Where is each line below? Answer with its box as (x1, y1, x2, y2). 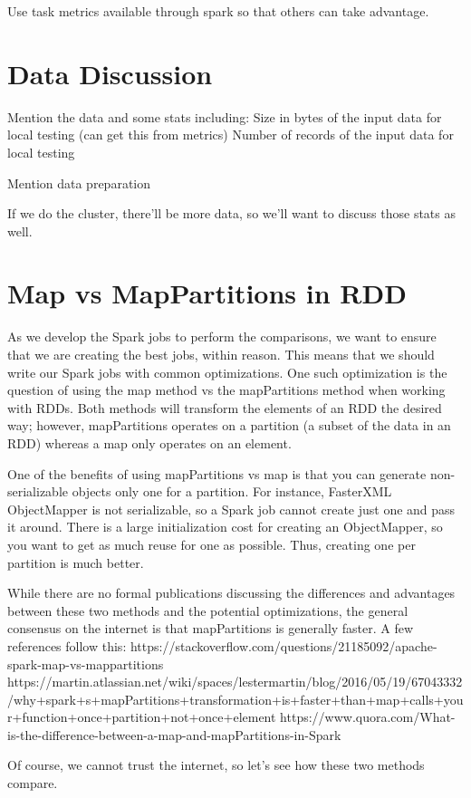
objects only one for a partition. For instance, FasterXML (72, 482, 392, 501)
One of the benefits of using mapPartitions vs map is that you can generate (7, 464, 427, 483)
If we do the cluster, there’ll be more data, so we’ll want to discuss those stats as (7, 204, 456, 223)
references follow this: (7, 636, 127, 655)
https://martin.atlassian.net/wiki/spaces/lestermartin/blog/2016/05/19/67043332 (7, 672, 463, 691)
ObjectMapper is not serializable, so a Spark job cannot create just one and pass (7, 499, 456, 518)
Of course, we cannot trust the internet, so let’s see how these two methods (7, 755, 425, 774)
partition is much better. (7, 553, 144, 572)
